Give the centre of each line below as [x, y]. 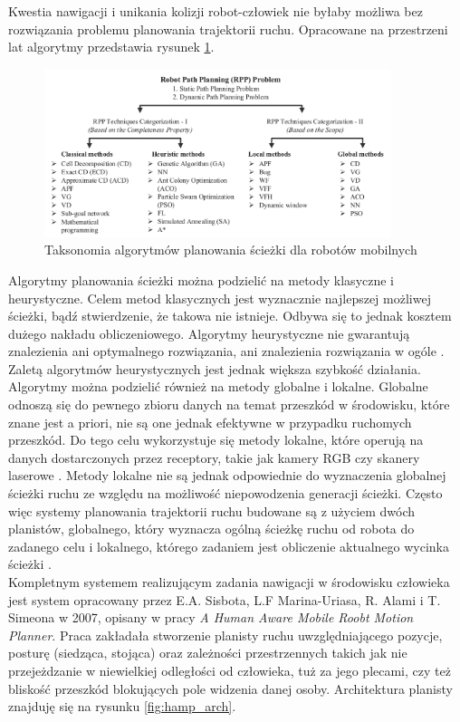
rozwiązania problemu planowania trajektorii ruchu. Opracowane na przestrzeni [228, 29]
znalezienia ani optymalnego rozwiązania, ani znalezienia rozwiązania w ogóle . [226, 351]
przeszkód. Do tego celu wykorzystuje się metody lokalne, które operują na [216, 440]
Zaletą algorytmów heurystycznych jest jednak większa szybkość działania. [215, 368]
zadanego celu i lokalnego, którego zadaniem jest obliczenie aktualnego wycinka [229, 546]
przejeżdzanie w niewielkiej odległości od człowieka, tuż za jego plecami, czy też [230, 670]
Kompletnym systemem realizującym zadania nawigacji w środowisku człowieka [229, 582]
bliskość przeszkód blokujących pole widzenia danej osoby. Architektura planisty [230, 688]
